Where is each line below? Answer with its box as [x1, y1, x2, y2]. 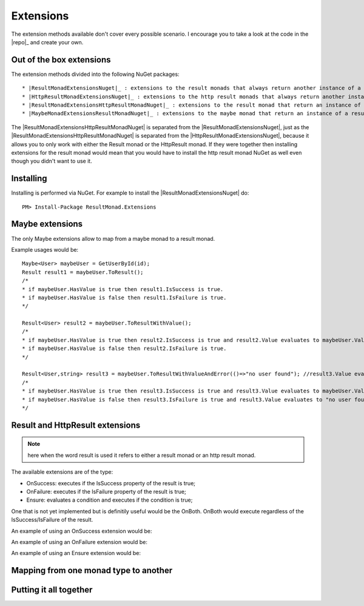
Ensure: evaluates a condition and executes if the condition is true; [26, 496, 193, 503]
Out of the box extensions [11, 55, 112, 65]
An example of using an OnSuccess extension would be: [11, 527, 152, 534]
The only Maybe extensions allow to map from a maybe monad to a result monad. [11, 235, 215, 242]
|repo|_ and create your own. [11, 38, 84, 45]
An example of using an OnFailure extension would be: [11, 538, 148, 545]
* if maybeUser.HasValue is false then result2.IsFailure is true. [22, 345, 227, 352]
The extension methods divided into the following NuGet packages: [11, 70, 180, 78]
